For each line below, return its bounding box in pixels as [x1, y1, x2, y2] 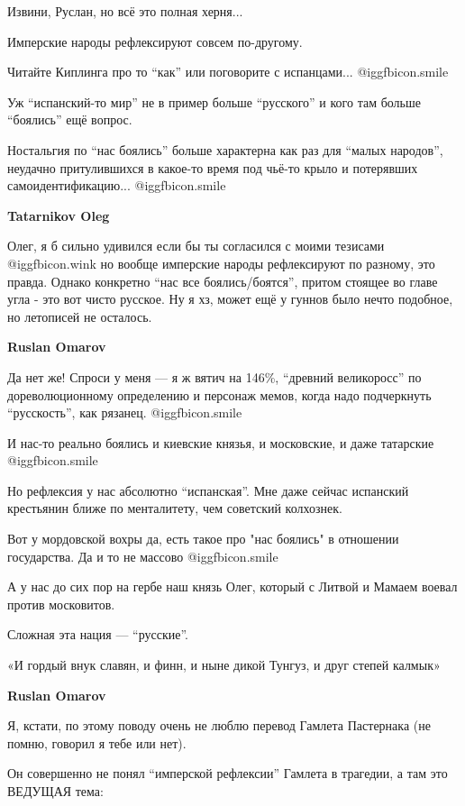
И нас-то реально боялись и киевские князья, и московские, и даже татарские [7, 433, 434, 452]
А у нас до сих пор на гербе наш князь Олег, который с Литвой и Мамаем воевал [7, 577, 458, 596]
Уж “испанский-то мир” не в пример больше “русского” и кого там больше [7, 92, 421, 111]
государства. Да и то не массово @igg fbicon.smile [7, 546, 278, 565]
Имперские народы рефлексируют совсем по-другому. [7, 32, 303, 50]
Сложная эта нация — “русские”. [7, 625, 188, 644]
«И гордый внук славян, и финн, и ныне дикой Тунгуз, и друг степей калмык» [7, 655, 441, 674]
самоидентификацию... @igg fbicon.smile [7, 176, 226, 195]
